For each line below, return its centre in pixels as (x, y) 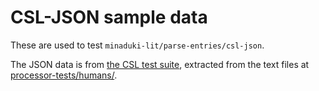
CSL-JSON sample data (109, 17)
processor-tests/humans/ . (64, 75)
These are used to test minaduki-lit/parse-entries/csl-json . (137, 45)
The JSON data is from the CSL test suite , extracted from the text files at (160, 64)
